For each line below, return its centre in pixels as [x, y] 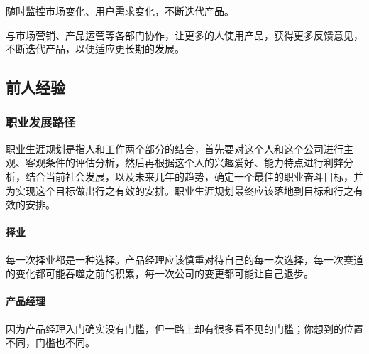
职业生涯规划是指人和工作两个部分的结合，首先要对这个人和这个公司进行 [175, 148]
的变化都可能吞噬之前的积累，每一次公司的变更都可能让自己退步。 [160, 273]
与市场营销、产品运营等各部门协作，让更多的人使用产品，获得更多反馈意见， [184, 34]
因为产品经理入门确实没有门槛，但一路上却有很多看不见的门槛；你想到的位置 [184, 328]
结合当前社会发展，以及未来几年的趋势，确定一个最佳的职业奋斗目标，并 [194, 176]
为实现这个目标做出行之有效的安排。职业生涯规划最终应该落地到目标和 [170, 190]
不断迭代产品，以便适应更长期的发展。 [95, 49]
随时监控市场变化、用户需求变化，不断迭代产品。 [120, 11]
